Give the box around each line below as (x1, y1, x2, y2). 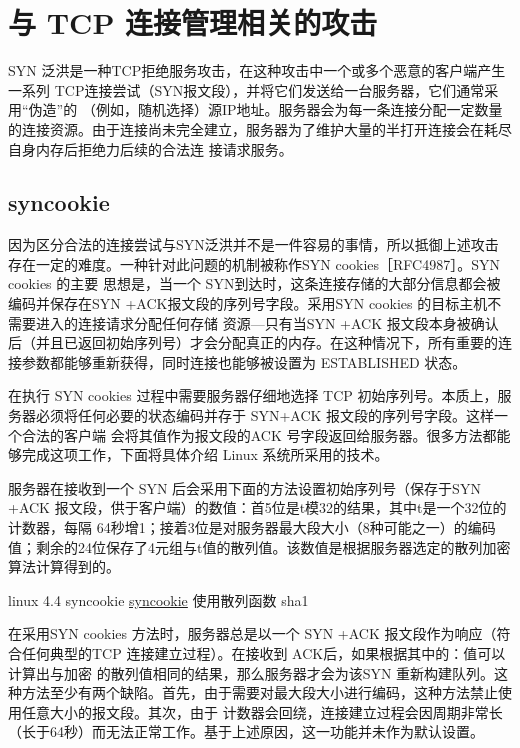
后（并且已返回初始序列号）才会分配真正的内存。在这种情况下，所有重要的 (8, 332, 498, 353)
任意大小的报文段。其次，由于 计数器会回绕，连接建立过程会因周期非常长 (21, 701, 503, 722)
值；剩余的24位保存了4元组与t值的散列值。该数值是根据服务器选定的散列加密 (8, 536, 511, 557)
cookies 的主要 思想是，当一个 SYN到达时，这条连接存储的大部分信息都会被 (8, 273, 501, 294)
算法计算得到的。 (8, 556, 120, 577)
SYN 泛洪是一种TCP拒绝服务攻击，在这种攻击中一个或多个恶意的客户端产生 (8, 60, 506, 81)
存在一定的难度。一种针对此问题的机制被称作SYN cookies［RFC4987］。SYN (8, 253, 501, 274)
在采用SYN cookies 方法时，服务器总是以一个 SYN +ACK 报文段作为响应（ (8, 623, 497, 644)
